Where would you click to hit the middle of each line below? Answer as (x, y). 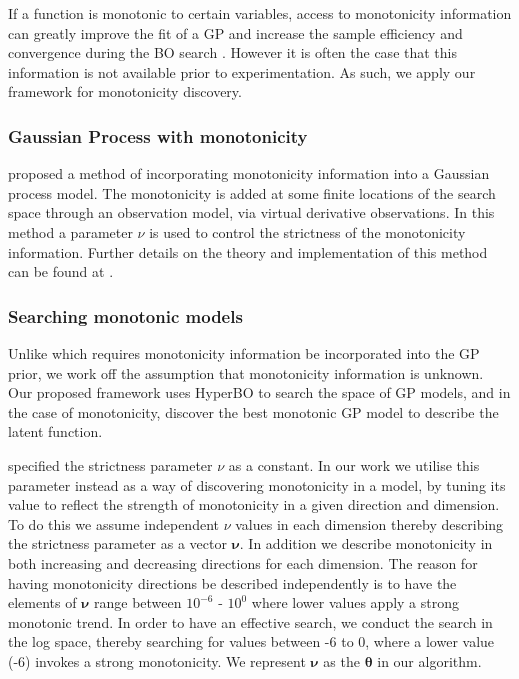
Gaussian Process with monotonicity (158, 135)
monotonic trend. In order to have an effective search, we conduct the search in (250, 621)
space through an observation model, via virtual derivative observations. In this (251, 212)
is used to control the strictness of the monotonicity (307, 231)
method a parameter (70, 231)
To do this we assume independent (113, 523)
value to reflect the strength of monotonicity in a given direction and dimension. (254, 504)
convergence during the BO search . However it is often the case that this (232, 52)
